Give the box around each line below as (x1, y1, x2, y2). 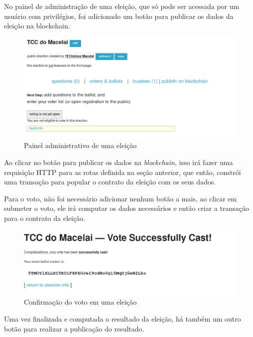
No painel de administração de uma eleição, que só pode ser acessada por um (4, 1, 240, 11)
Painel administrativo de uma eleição (24, 140, 137, 151)
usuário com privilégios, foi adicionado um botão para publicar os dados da (4, 10, 234, 21)
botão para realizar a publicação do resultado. (4, 323, 144, 334)
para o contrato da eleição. (4, 213, 86, 223)
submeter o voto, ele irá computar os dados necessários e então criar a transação (4, 203, 249, 213)
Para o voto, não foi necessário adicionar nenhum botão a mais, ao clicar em (4, 193, 237, 203)
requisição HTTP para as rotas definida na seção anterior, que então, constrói (4, 167, 241, 177)
